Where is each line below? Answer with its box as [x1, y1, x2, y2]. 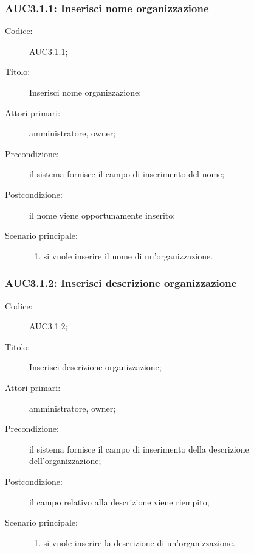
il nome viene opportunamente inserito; [29, 208, 176, 221]
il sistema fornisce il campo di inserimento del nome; [29, 167, 225, 180]
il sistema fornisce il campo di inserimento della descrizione [29, 442, 249, 455]
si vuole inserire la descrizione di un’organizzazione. [43, 536, 235, 549]
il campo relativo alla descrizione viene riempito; [29, 495, 210, 508]
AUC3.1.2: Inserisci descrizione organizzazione [5, 275, 237, 291]
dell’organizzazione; [29, 454, 101, 467]
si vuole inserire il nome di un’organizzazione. [43, 249, 213, 262]
